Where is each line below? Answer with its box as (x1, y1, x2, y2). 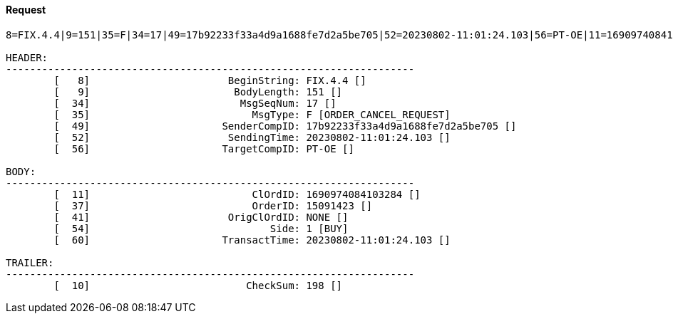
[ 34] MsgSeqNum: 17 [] (53, 97, 336, 109)
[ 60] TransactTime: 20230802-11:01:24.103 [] (53, 234, 451, 246)
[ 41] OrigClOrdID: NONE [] (53, 211, 349, 223)
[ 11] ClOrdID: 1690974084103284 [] (53, 188, 421, 200)
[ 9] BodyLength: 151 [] (53, 85, 343, 98)
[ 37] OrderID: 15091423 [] (53, 199, 373, 211)
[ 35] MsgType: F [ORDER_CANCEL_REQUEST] (53, 108, 451, 120)
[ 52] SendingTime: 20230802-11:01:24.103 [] (53, 131, 451, 143)
